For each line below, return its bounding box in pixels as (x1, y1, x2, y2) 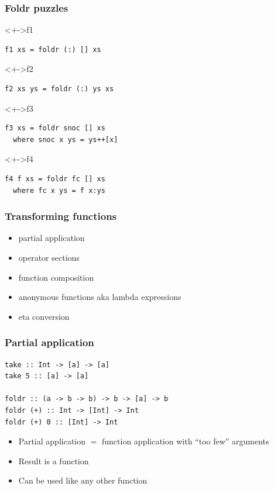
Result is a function (18, 454, 89, 467)
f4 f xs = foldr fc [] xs (5, 174, 105, 183)
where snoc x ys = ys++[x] (13, 135, 118, 144)
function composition (18, 271, 94, 283)
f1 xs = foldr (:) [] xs (5, 45, 101, 54)
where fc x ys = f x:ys (13, 186, 105, 195)
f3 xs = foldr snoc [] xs (5, 124, 105, 133)
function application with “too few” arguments (101, 435, 269, 447)
